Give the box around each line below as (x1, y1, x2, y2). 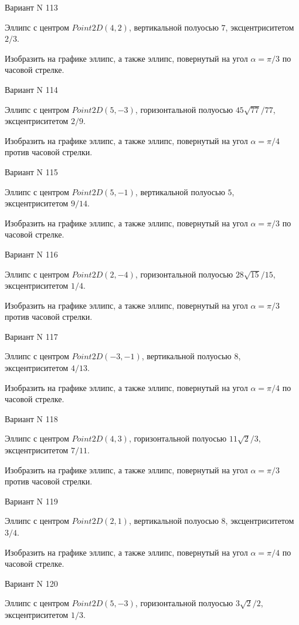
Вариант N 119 (5, 494, 58, 507)
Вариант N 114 (5, 83, 58, 95)
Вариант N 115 (5, 165, 58, 178)
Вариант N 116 (5, 248, 58, 260)
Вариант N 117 (5, 330, 58, 342)
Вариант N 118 (5, 412, 58, 425)
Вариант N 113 (5, 1, 58, 13)
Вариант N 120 (5, 577, 58, 589)
